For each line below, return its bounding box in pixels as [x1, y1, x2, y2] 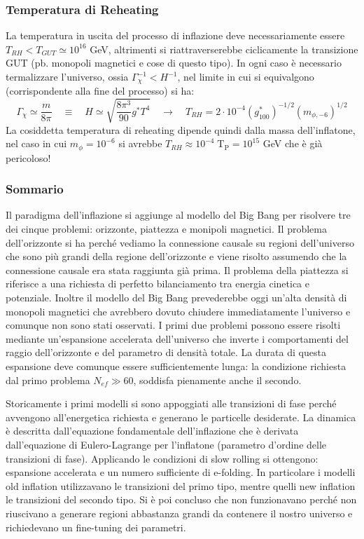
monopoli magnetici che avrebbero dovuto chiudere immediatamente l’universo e [6, 303, 351, 318]
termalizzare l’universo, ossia [6, 69, 129, 83]
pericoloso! [6, 150, 51, 165]
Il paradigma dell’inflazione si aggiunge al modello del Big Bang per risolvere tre [6, 207, 351, 222]
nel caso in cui [6, 136, 67, 151]
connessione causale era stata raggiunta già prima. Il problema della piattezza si [6, 262, 349, 277]
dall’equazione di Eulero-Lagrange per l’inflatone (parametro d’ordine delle [6, 437, 327, 451]
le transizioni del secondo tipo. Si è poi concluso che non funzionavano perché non [6, 492, 357, 507]
